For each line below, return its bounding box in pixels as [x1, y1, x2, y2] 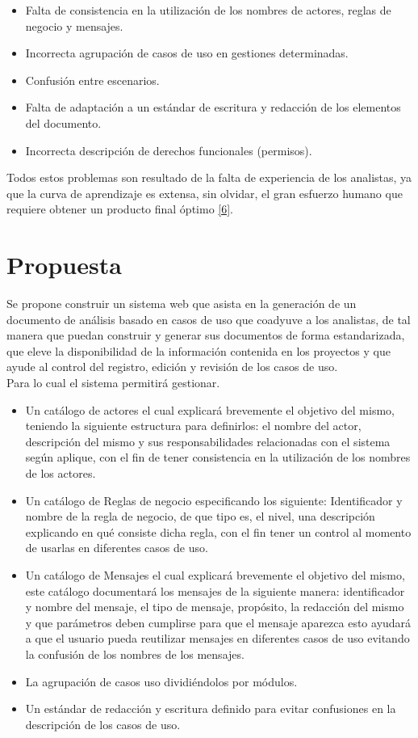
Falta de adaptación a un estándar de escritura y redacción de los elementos [25, 99, 401, 116]
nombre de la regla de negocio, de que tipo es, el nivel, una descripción [25, 508, 375, 525]
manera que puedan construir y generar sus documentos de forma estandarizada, [6, 327, 405, 344]
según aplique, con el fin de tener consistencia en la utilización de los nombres [25, 449, 411, 466]
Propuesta [6, 248, 122, 281]
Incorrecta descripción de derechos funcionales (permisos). [25, 141, 312, 158]
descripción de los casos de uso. [25, 715, 181, 732]
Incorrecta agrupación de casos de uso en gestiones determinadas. [25, 44, 349, 61]
